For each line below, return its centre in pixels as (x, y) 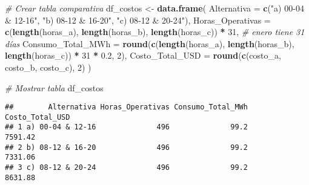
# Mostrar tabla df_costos (54, 87)
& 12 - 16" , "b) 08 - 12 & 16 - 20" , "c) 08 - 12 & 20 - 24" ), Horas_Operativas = (138, 20)
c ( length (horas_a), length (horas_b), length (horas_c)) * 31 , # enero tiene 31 (155, 32)
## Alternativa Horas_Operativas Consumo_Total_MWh (126, 107)
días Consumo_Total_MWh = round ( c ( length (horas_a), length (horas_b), (150, 43)
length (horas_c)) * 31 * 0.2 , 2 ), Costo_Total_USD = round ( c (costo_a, (143, 55)
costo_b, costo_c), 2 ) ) (48, 67)
